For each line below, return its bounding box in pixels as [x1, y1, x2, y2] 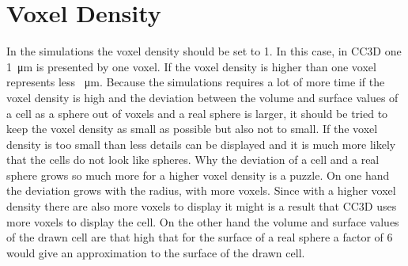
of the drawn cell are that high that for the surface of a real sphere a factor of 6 [6, 229, 393, 245]
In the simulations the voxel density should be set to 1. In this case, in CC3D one [6, 43, 402, 59]
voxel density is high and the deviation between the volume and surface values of [6, 89, 399, 105]
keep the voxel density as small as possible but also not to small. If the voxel [6, 120, 378, 137]
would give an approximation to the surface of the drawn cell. [6, 244, 305, 260]
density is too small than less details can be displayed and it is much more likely [6, 135, 396, 152]
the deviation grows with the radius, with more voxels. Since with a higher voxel [6, 182, 396, 199]
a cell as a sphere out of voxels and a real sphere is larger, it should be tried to [6, 104, 388, 121]
